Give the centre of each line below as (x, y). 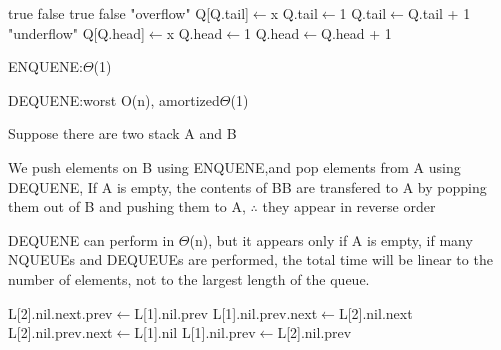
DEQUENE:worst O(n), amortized (114, 99)
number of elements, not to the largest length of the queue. (189, 278)
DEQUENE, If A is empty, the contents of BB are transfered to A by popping (247, 186)
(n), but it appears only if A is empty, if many (331, 239)
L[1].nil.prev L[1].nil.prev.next (226, 312)
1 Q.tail (363, 13)
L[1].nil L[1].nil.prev (195, 332)
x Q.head (194, 32)
